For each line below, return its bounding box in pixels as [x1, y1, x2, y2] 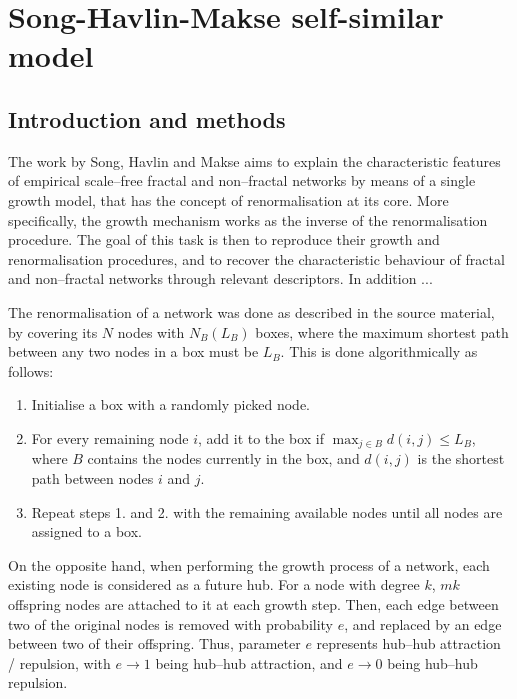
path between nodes [31, 467, 154, 488]
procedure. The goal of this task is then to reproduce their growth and [8, 229, 440, 250]
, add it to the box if [197, 427, 324, 448]
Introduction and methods [8, 103, 286, 134]
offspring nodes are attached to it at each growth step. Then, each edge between [8, 593, 499, 614]
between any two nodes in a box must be [8, 341, 259, 362]
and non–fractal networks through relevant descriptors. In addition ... [8, 268, 433, 289]
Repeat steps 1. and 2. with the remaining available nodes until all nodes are [31, 501, 503, 522]
